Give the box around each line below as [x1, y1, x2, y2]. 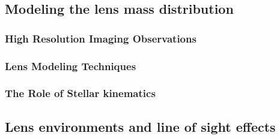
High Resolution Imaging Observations [5, 31, 196, 46]
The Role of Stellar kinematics [5, 86, 156, 101]
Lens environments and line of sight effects [5, 117, 276, 135]
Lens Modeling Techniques [5, 58, 136, 73]
